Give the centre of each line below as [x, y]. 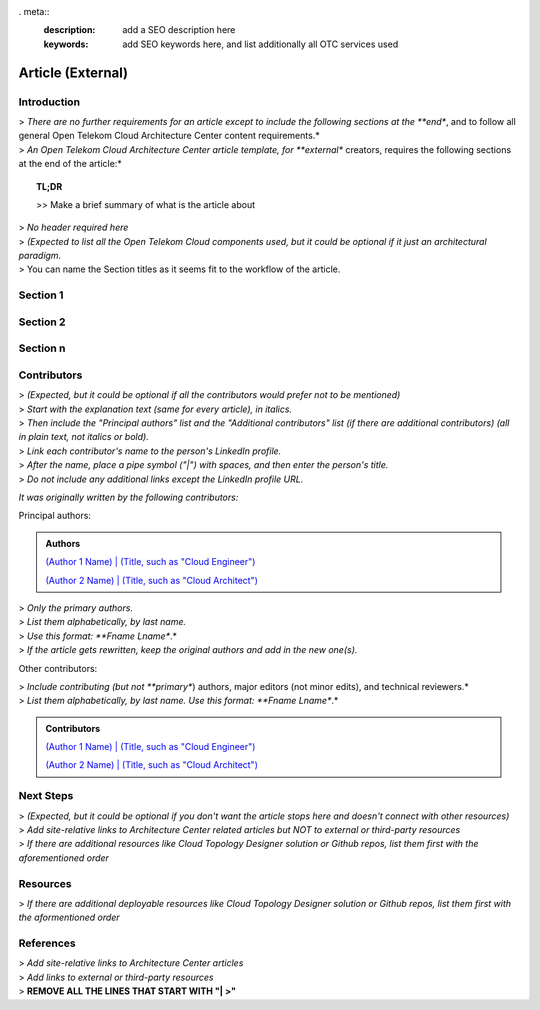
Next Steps [46, 796]
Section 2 [42, 322]
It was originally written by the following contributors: [128, 497]
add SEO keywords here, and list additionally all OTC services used [260, 44]
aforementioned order [64, 857]
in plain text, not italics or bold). [83, 437]
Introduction [49, 102]
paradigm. [40, 256]
